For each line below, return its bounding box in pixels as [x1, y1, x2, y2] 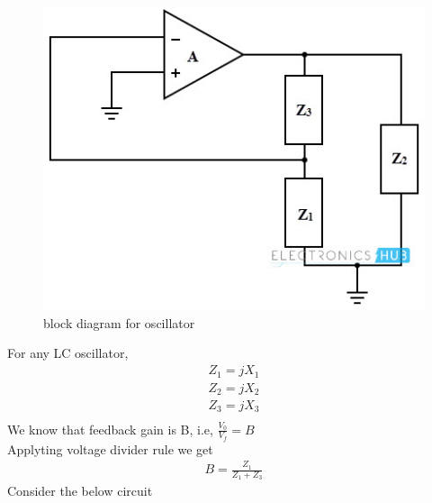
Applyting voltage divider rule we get [7, 439, 213, 458]
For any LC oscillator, [7, 343, 129, 362]
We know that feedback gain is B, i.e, [7, 419, 213, 438]
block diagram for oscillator [43, 313, 195, 332]
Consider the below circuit [7, 481, 153, 500]
